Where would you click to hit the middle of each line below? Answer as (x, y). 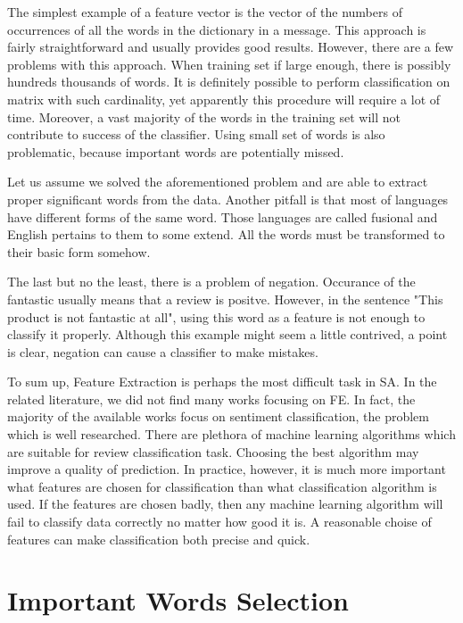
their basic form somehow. (79, 251)
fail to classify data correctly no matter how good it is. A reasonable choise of (219, 522)
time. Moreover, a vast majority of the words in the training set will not (204, 116)
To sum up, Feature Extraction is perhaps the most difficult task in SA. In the (222, 382)
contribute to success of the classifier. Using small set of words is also (196, 134)
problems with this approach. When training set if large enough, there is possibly (229, 64)
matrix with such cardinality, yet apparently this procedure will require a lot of (224, 99)
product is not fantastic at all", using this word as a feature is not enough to (216, 316)
